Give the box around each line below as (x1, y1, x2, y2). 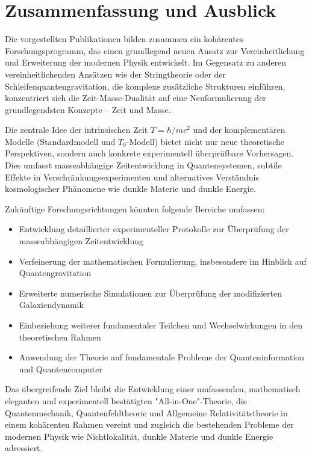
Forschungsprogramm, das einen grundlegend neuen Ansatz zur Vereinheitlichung (5, 44, 305, 57)
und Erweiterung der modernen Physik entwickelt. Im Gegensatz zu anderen (5, 56, 287, 69)
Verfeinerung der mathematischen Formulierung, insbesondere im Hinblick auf (19, 254, 307, 267)
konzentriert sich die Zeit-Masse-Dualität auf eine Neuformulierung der (5, 91, 266, 104)
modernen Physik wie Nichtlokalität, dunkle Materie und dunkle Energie (5, 430, 273, 442)
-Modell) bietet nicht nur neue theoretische (126, 135, 285, 147)
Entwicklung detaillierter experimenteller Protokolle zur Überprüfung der (19, 223, 289, 235)
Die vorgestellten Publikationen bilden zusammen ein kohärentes (5, 32, 243, 45)
